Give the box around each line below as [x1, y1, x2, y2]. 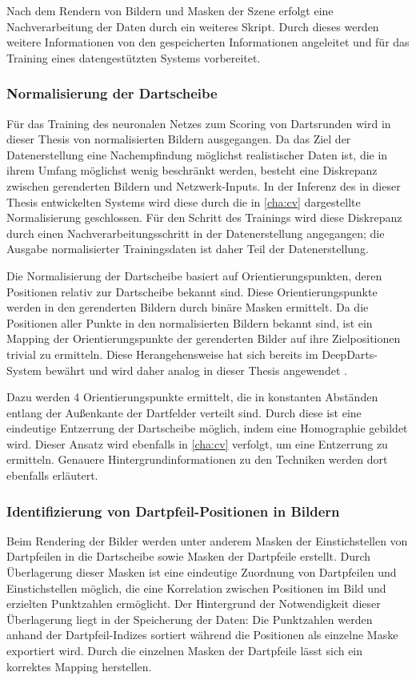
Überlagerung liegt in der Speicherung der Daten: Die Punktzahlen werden [6, 610, 373, 627]
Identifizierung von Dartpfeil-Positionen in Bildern [6, 501, 340, 521]
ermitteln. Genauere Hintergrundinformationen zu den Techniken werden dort [6, 451, 388, 468]
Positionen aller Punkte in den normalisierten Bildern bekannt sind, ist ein [6, 314, 373, 331]
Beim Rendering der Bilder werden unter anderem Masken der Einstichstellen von [6, 532, 408, 549]
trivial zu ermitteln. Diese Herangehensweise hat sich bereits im [6, 345, 318, 362]
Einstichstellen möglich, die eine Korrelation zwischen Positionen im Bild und [6, 579, 386, 596]
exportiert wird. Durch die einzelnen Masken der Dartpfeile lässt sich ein [6, 642, 363, 659]
